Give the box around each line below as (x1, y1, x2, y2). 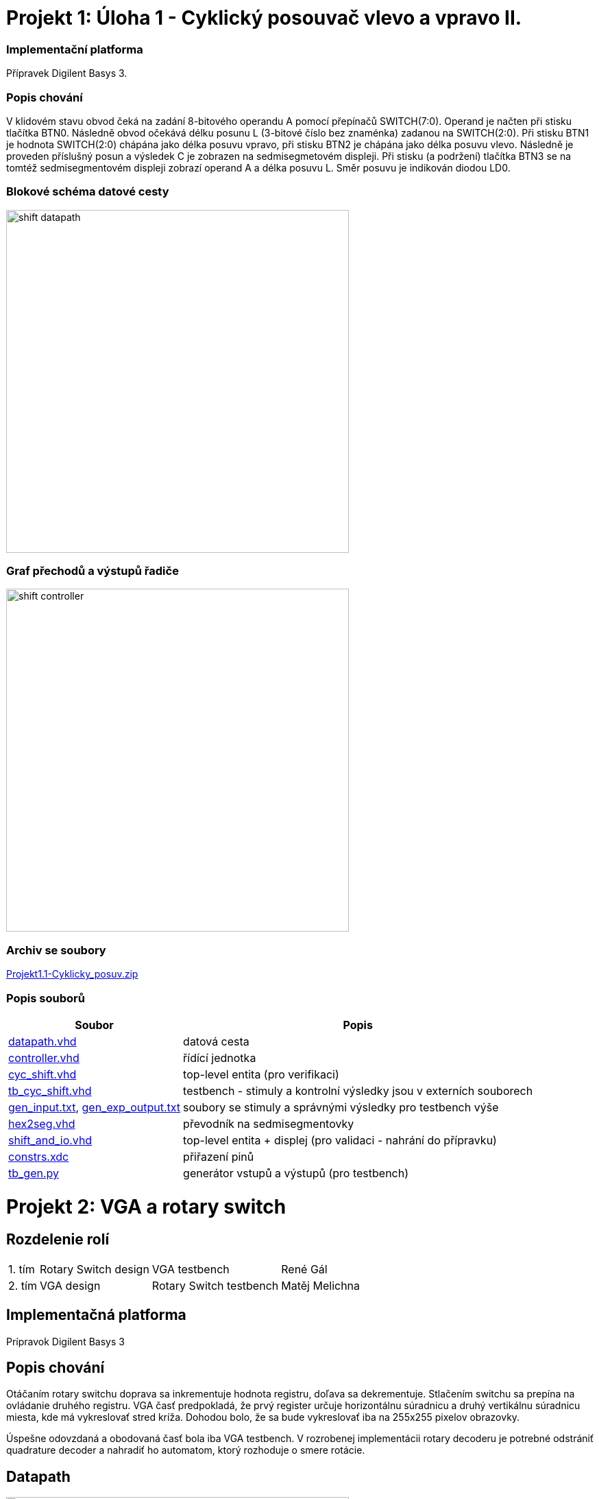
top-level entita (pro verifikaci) (183, 1067, 339, 1081)
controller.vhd (8, 1050, 80, 1065)
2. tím (8, 1278, 37, 1293)
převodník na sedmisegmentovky (183, 1116, 354, 1131)
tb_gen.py (8, 1166, 60, 1180)
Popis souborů (6, 991, 85, 1005)
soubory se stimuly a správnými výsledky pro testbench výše (183, 1100, 499, 1114)
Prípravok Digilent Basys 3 (6, 1335, 125, 1347)
